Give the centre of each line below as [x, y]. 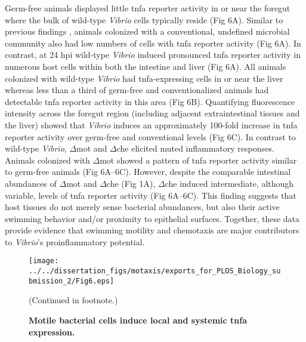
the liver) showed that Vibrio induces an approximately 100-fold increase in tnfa [151, 124]
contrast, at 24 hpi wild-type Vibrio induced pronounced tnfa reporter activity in [153, 55]
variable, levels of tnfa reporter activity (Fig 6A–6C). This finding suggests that [151, 195]
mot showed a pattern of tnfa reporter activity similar [198, 160]
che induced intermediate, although [229, 183]
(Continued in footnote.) [73, 300]
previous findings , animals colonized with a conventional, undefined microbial [147, 31]
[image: [44, 261]
